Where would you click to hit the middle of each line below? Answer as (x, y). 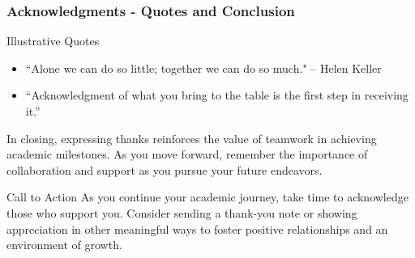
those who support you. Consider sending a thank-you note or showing (182, 212)
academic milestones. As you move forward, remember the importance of (187, 154)
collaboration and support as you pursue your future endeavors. (165, 169)
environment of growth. (64, 245)
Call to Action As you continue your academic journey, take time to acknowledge (207, 197)
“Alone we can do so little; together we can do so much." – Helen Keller (203, 68)
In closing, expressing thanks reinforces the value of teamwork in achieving (192, 138)
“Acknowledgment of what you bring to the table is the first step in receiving (217, 95)
